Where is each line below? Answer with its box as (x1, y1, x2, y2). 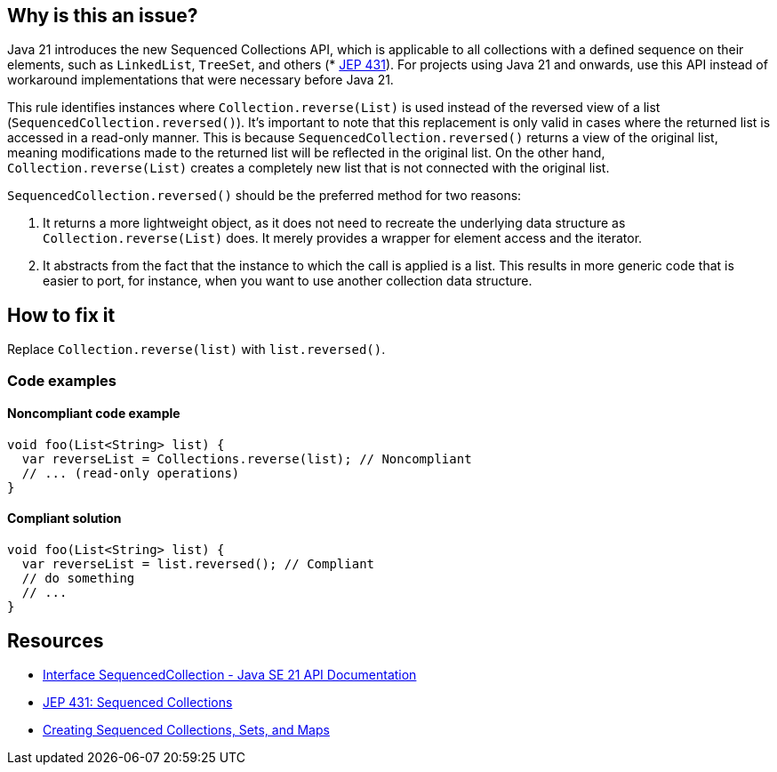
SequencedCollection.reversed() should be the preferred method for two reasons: (7, 188, 522, 204)
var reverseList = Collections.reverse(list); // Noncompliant (21, 451, 472, 466)
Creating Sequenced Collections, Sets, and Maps (43, 721, 330, 737)
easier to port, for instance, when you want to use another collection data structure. (43, 273, 533, 289)
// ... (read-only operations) (21, 465, 240, 480)
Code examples (7, 371, 117, 390)
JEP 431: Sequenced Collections (43, 694, 233, 710)
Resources (7, 629, 104, 652)
